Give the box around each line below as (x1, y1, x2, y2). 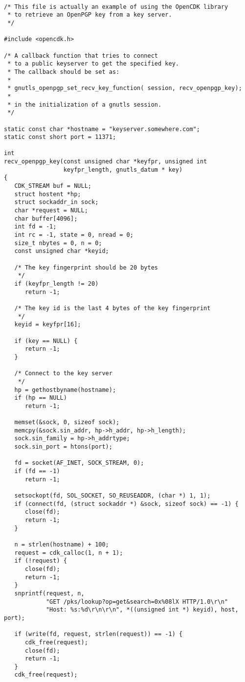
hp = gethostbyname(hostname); (14, 386, 116, 393)
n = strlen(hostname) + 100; (14, 541, 109, 548)
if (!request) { (14, 557, 67, 565)
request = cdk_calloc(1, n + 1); (14, 549, 123, 556)
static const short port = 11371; (4, 134, 116, 141)
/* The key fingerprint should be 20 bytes (14, 264, 158, 271)
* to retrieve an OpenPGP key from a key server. (7, 11, 172, 19)
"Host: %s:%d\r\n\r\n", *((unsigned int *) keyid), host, (45, 606, 239, 614)
